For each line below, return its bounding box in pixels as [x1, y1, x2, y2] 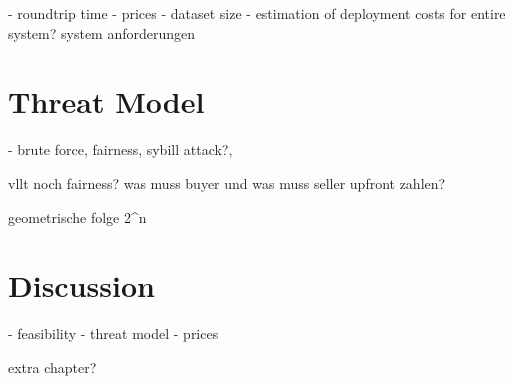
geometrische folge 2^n [8, 206, 147, 227]
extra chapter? [8, 356, 97, 377]
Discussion [8, 265, 155, 306]
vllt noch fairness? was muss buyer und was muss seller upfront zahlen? [8, 172, 446, 193]
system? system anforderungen [8, 22, 196, 43]
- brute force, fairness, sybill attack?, [8, 139, 233, 160]
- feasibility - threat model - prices [8, 323, 219, 344]
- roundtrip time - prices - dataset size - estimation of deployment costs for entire [8, 3, 506, 23]
